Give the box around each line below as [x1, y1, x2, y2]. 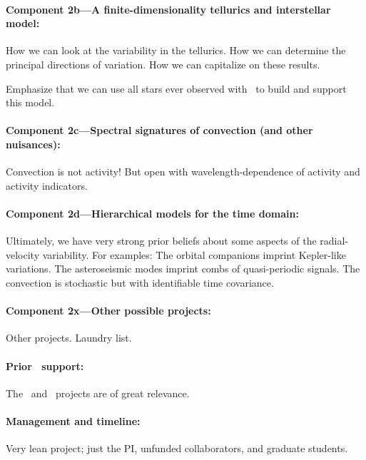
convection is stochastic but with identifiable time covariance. [6, 275, 274, 290]
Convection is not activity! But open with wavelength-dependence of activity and [6, 164, 360, 179]
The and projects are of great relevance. [6, 385, 190, 400]
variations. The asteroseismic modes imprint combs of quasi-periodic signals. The [6, 261, 360, 276]
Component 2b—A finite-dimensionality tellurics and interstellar [6, 1, 331, 16]
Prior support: [6, 358, 84, 373]
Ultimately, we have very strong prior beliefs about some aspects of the [6, 233, 317, 248]
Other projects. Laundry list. [6, 330, 132, 345]
